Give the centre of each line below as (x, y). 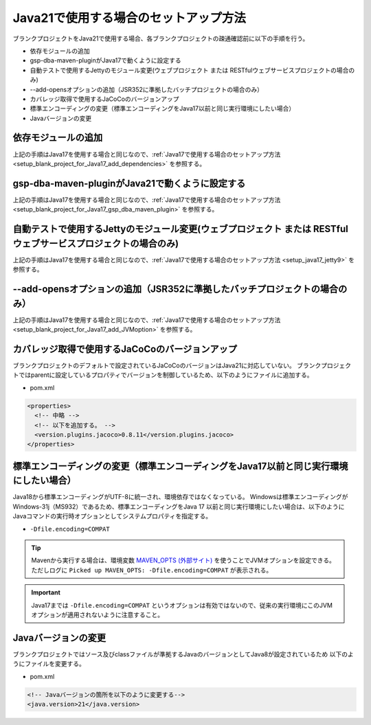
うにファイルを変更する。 (49, 664)
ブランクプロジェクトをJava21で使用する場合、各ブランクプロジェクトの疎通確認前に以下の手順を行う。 (161, 38)
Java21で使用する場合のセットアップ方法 (130, 18)
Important (46, 592)
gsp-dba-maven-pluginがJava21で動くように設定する (129, 183)
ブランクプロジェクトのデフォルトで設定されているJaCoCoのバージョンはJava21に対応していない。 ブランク (167, 365)
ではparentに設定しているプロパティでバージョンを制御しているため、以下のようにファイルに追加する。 (166, 375)
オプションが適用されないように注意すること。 (98, 614)
